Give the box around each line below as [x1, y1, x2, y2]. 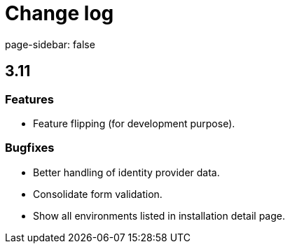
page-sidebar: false [5, 38, 95, 50]
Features [5, 92, 54, 106]
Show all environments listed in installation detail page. [33, 209, 286, 222]
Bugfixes [5, 141, 55, 155]
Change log [5, 1, 114, 25]
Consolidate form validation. [33, 187, 163, 200]
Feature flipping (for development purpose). [33, 117, 235, 129]
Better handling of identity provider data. [33, 166, 220, 178]
